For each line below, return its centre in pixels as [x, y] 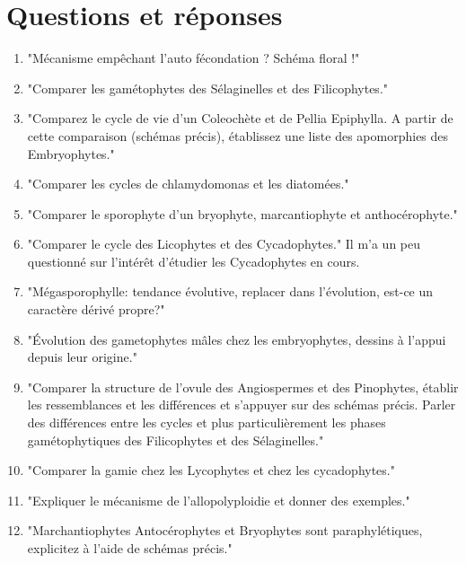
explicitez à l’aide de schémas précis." [130, 548]
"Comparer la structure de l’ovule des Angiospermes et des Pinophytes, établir [243, 387]
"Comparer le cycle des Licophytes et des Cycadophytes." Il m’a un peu [224, 244]
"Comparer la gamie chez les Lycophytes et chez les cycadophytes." [211, 470]
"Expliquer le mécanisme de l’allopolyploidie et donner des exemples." [219, 500]
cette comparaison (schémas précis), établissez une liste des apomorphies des [238, 135]
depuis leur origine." [82, 357]
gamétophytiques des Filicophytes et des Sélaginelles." [176, 440]
